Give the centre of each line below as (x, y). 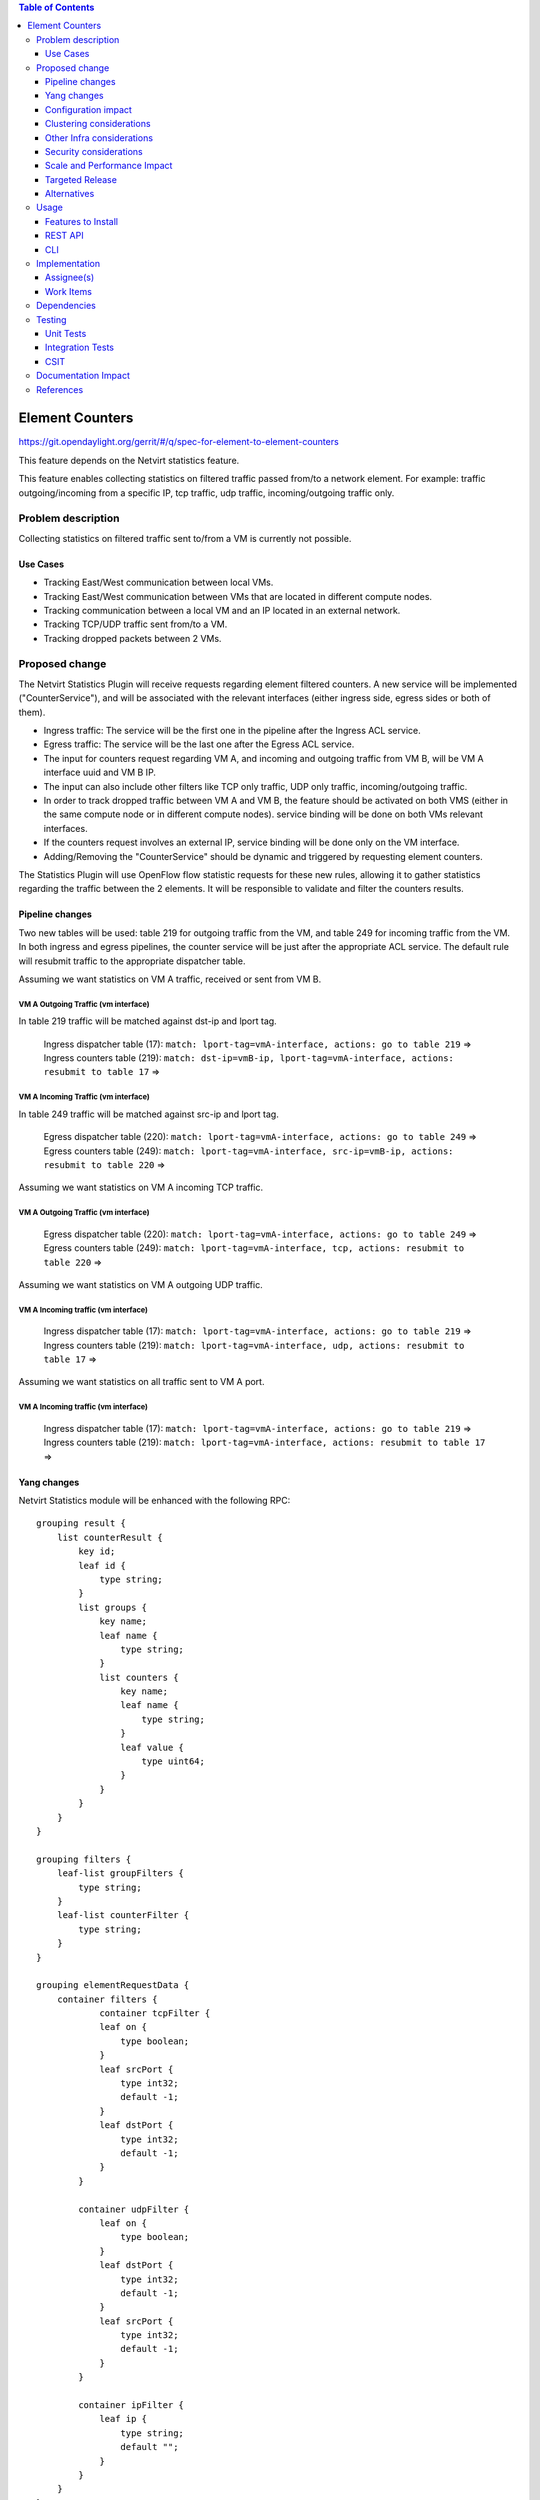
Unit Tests (66, 333)
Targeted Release (81, 179)
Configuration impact (88, 109)
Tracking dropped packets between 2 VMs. (132, 638)
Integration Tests (80, 347)
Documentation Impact (83, 376)
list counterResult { (110, 1537)
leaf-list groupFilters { (120, 1873)
